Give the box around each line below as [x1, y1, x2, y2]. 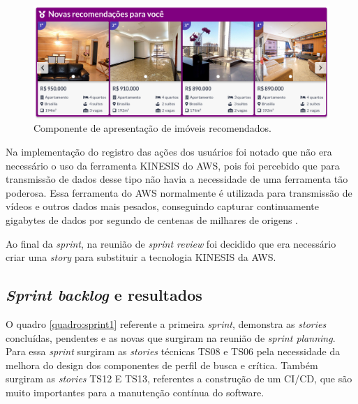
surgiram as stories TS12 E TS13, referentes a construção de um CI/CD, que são [6, 371, 352, 386]
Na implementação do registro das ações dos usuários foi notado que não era [6, 144, 332, 159]
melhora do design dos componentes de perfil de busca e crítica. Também [6, 357, 318, 372]
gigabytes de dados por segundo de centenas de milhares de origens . [6, 213, 299, 227]
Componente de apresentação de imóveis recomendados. [33, 121, 271, 135]
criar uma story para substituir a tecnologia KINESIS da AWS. [6, 250, 276, 264]
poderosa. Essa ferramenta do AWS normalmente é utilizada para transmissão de [6, 185, 352, 200]
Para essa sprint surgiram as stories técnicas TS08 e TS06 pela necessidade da [6, 344, 341, 359]
